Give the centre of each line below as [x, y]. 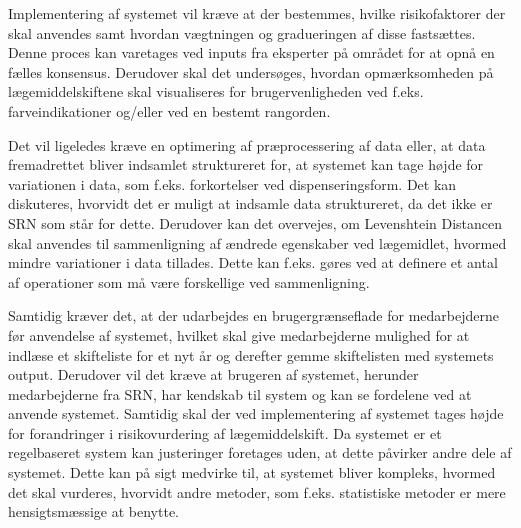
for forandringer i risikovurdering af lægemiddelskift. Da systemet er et [225, 432]
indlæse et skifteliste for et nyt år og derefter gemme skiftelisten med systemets [251, 354]
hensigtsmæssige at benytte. [94, 511]
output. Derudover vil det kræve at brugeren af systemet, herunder [213, 374]
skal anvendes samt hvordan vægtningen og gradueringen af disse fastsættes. [242, 32]
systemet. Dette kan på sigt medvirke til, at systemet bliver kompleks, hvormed [252, 472]
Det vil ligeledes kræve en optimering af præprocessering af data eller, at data [247, 144]
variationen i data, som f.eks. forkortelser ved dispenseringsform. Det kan [232, 183]
